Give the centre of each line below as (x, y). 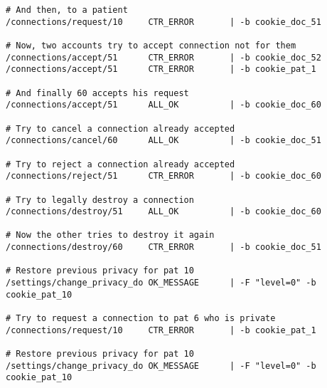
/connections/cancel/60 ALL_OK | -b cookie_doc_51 (163, 141)
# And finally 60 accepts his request (97, 93)
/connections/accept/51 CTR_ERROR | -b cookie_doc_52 (163, 57)
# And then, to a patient (67, 10)
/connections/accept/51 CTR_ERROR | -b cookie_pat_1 (161, 69)
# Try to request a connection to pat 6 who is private (141, 319)
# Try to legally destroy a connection (100, 200)
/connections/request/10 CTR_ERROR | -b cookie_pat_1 (161, 330)
